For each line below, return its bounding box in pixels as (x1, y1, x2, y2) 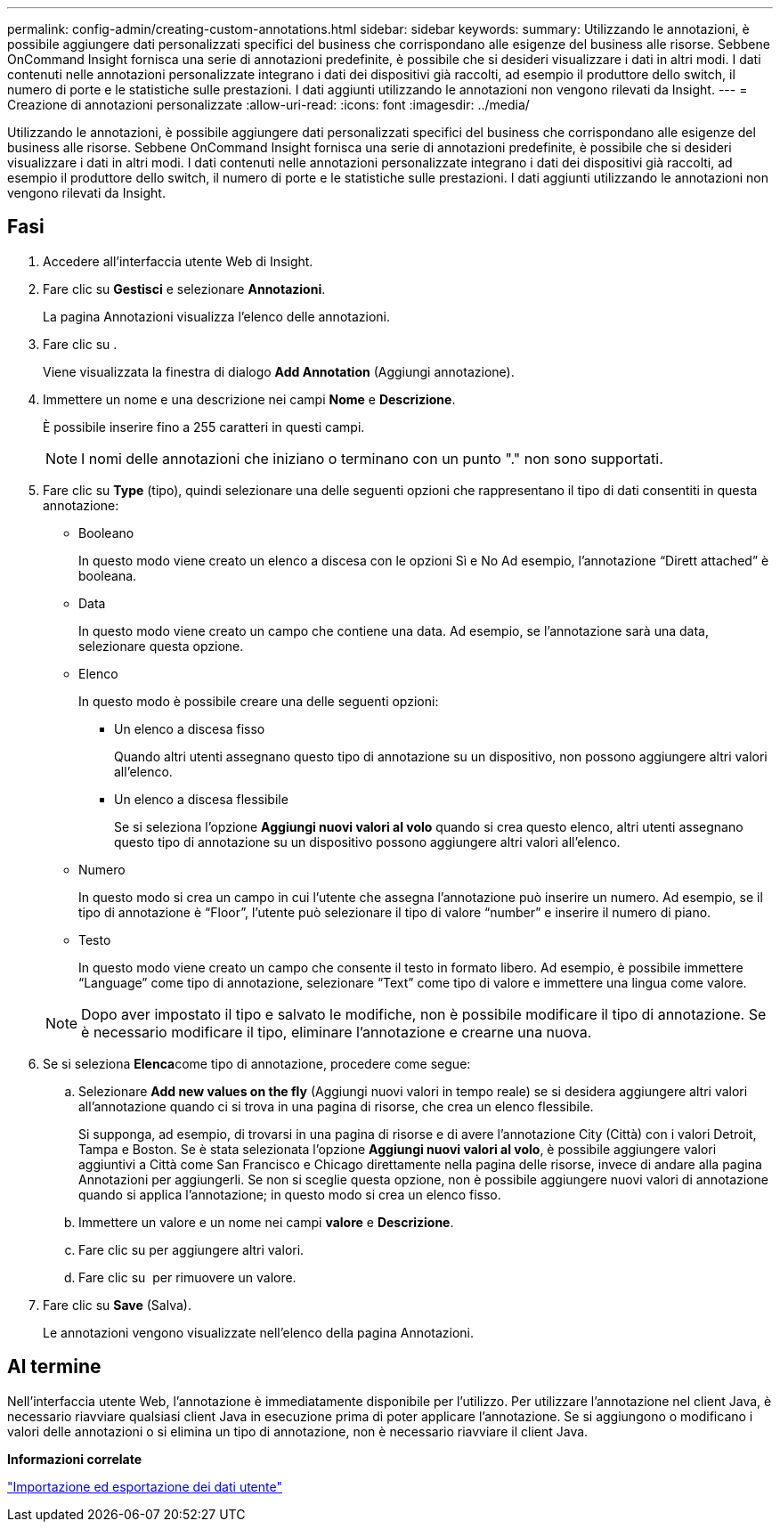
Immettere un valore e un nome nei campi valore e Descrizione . (78, 1214, 454, 1230)
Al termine (7, 1355, 102, 1379)
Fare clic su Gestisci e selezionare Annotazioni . (43, 281, 326, 297)
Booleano (78, 525, 134, 541)
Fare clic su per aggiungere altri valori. (78, 1241, 305, 1257)
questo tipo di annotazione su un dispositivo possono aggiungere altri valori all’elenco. (114, 834, 621, 850)
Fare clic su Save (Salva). (43, 1297, 191, 1313)
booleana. (78, 567, 137, 583)
